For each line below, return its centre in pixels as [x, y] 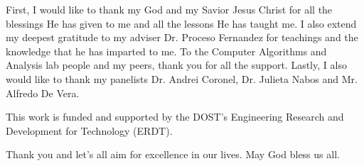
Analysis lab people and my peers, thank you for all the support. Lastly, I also [176, 65]
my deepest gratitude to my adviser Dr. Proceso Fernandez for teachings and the [182, 37]
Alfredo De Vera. [43, 93]
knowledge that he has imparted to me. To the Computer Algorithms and [166, 51]
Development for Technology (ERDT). [89, 130]
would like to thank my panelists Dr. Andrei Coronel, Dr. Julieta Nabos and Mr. [182, 78]
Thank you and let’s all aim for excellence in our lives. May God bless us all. [173, 154]
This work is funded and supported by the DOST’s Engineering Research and [175, 117]
